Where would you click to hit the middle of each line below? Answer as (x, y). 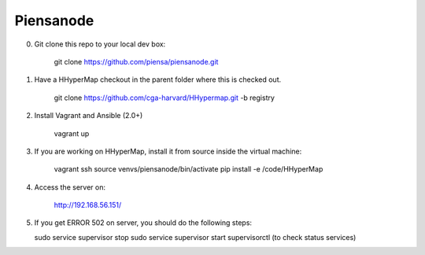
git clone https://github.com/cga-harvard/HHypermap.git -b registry (164, 98)
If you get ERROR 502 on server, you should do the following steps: (143, 223)
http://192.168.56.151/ (88, 205)
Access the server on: (70, 187)
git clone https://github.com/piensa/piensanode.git (136, 61)
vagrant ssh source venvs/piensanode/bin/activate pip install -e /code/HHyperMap (188, 169)
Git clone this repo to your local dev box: (100, 44)
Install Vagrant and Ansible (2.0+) (89, 116)
